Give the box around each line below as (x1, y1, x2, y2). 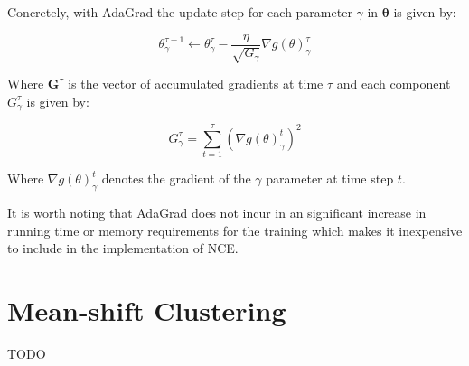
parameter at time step (266, 169, 394, 188)
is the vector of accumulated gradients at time (68, 74, 324, 93)
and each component (336, 74, 451, 93)
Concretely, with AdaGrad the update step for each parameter (7, 3, 352, 21)
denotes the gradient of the (101, 169, 251, 188)
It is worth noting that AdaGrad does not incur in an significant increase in (7, 203, 427, 222)
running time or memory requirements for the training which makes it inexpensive (7, 221, 463, 239)
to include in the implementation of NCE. (7, 239, 239, 258)
